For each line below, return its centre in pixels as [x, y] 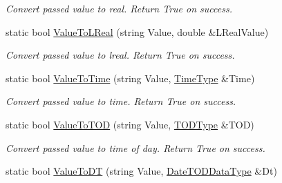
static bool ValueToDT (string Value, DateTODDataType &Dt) [141, 171]
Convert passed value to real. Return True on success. [119, 8]
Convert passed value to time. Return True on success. [121, 101]
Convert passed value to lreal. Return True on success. [120, 55]
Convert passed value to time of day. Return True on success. [135, 147]
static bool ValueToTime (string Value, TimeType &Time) [130, 78]
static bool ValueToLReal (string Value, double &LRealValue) [137, 31]
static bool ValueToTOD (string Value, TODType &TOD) [130, 124]
